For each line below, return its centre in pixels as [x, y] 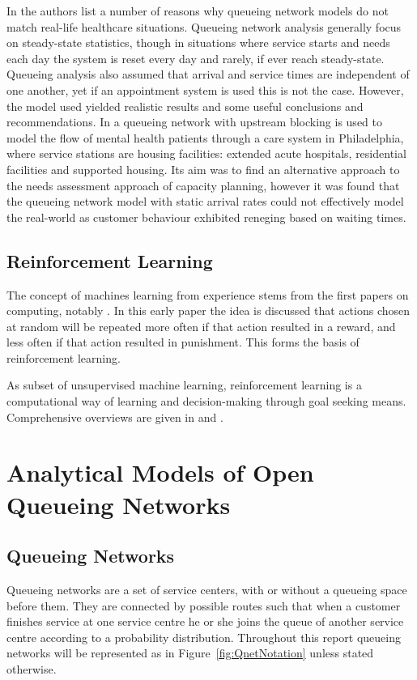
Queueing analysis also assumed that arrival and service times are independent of [208, 74]
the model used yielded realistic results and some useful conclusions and [185, 106]
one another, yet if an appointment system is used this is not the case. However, [205, 89]
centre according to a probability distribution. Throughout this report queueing [204, 637]
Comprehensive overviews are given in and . [115, 416]
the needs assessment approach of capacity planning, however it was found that [203, 185]
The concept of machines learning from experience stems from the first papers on [208, 294]
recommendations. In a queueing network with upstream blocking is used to [194, 122]
